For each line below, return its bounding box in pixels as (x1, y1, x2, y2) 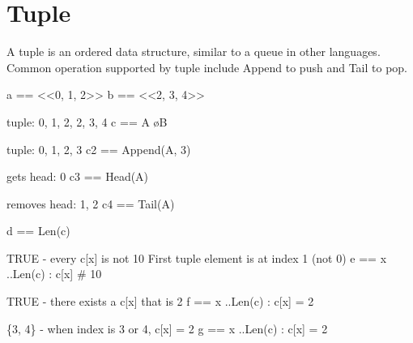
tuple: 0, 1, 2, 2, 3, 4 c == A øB (6, 113, 168, 130)
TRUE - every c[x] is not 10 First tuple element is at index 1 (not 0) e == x (6, 249, 387, 266)
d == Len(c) (6, 222, 70, 239)
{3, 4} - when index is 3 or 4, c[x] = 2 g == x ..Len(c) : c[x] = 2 (6, 319, 328, 337)
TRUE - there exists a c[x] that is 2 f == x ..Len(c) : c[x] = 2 (6, 293, 314, 310)
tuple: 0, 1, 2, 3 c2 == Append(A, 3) (6, 140, 191, 157)
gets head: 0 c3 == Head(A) (6, 168, 149, 185)
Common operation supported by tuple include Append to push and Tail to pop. (6, 58, 407, 75)
